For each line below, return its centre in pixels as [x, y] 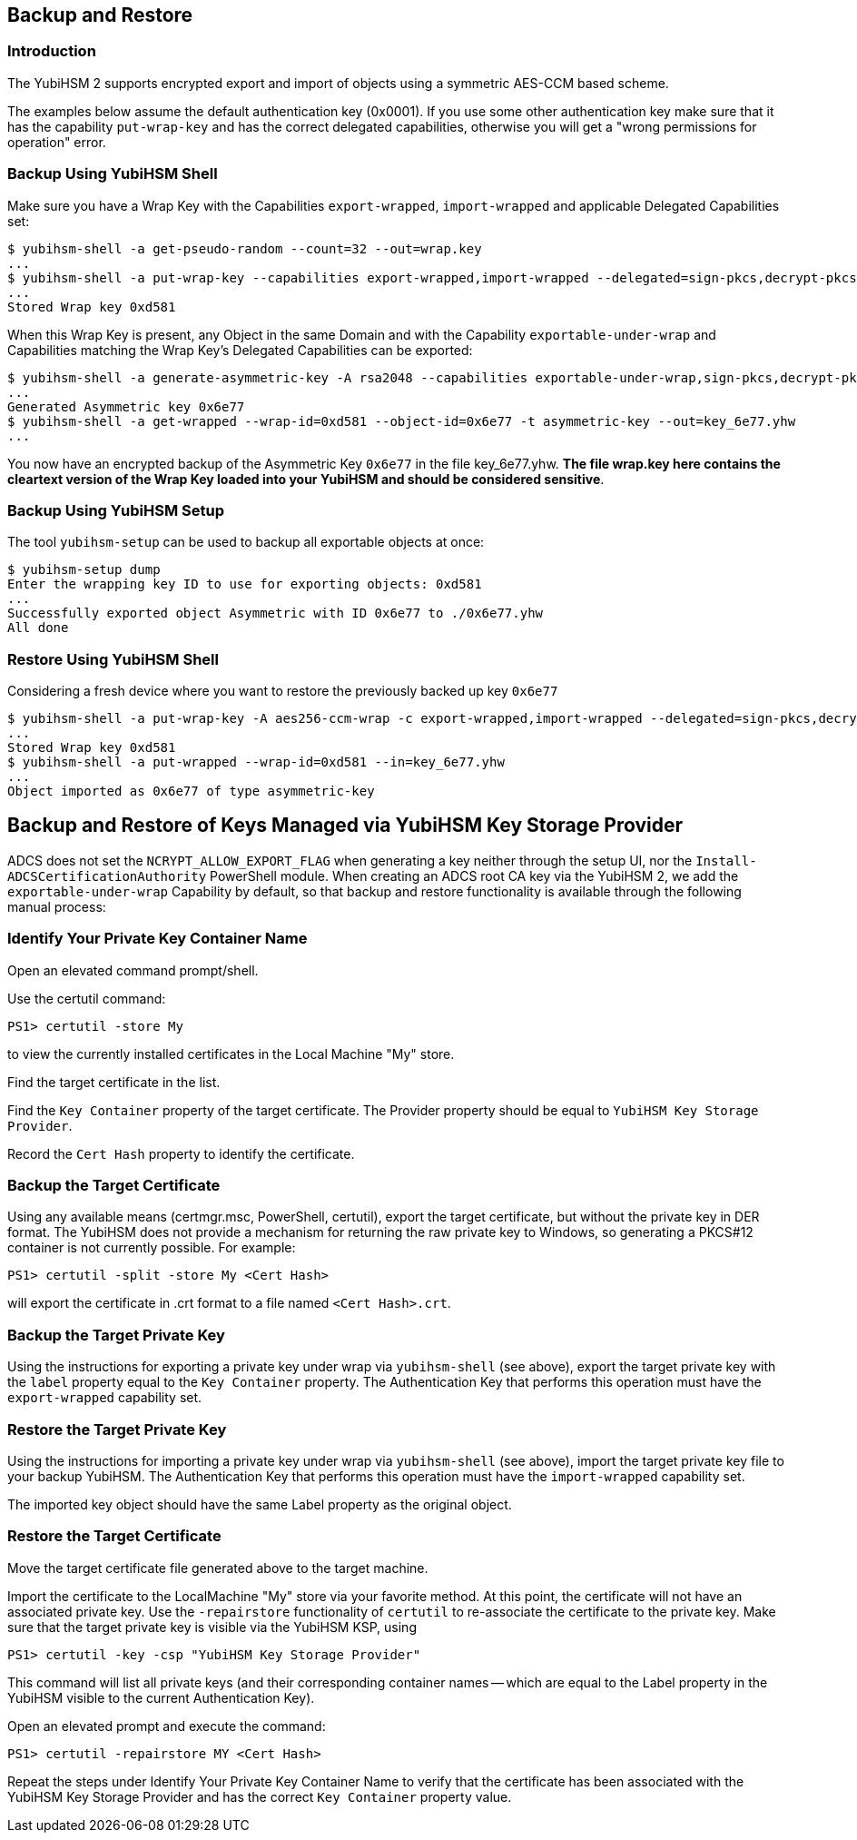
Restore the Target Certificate [114, 1536]
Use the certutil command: [87, 998]
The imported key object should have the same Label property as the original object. [260, 1504]
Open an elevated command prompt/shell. [133, 970]
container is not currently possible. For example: [152, 1248]
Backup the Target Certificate [114, 1186]
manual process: [57, 906]
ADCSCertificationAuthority [107, 876]
